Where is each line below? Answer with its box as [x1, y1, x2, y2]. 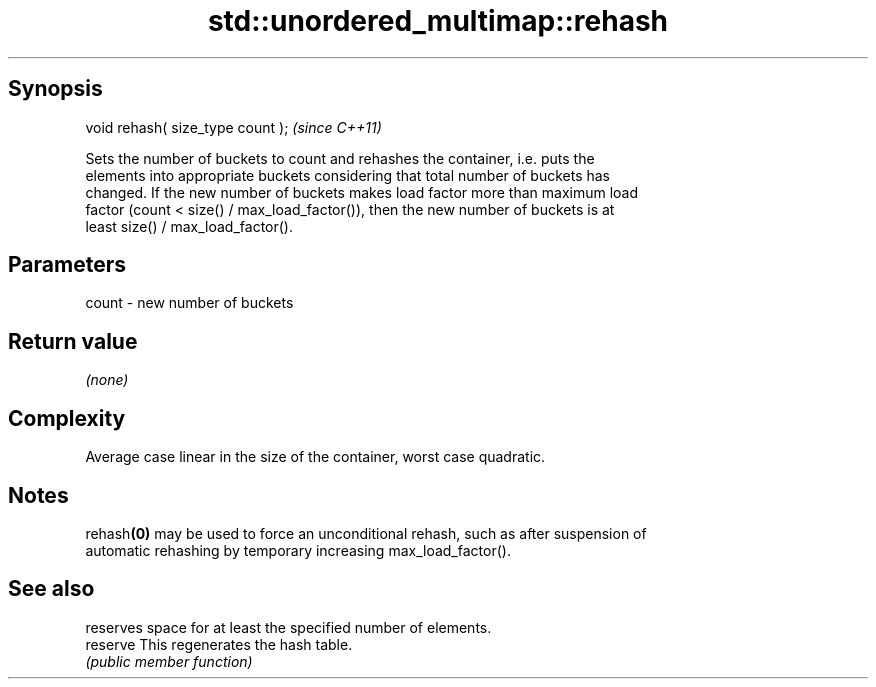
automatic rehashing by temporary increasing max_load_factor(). [85, 541, 511, 559]
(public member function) [85, 652, 253, 670]
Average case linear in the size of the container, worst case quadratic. [85, 448, 546, 466]
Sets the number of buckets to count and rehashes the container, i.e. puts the [85, 149, 595, 167]
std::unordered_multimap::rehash [207, 4, 669, 38]
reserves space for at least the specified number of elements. [85, 618, 492, 636]
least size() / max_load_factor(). [85, 217, 293, 235]
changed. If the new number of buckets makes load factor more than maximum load [85, 183, 639, 201]
